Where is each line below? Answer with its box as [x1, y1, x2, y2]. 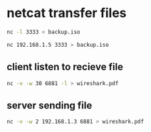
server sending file [6, 99, 93, 111]
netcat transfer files [6, 5, 127, 21]
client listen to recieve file [6, 61, 124, 73]
